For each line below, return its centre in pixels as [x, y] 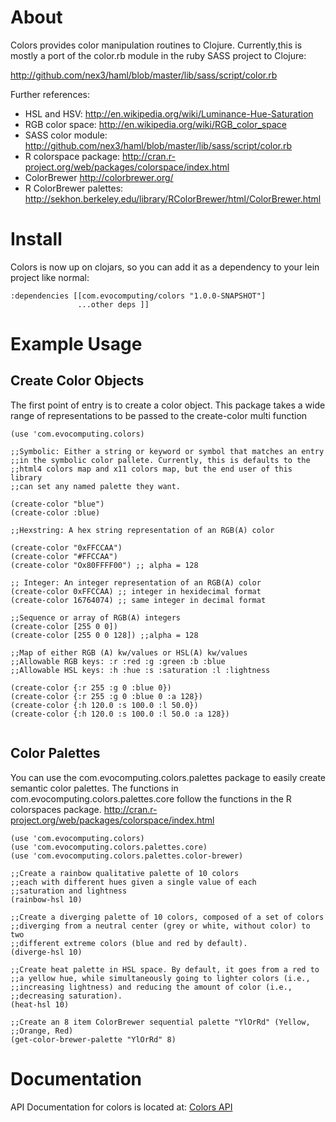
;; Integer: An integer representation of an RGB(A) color [136, 582]
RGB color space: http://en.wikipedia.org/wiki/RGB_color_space [155, 124]
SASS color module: [66, 135]
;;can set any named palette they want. [96, 486]
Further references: [50, 94]
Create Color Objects [77, 381]
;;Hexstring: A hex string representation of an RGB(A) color [142, 530]
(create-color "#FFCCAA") [64, 556]
